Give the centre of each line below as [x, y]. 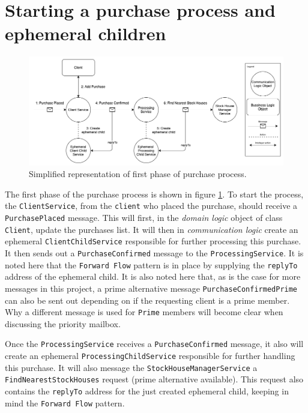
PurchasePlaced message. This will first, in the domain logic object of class [144, 217]
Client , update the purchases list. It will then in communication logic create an [152, 229]
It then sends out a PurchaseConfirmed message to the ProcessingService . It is [154, 252]
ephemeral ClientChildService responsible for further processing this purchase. [153, 241]
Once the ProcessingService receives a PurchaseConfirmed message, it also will [154, 344]
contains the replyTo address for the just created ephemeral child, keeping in [147, 391]
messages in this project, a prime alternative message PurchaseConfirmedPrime [151, 288]
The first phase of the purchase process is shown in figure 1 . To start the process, [154, 194]
